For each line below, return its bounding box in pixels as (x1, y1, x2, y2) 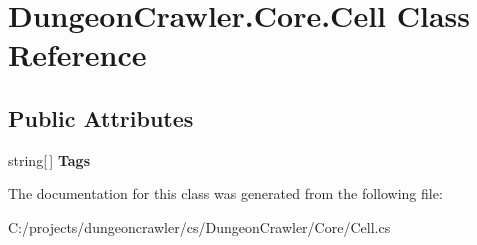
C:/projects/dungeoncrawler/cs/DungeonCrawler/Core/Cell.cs (8, 216, 391, 237)
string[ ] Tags (8, 149, 91, 170)
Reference (8, 34, 147, 75)
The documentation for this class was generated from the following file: (8, 183, 443, 204)
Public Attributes (8, 102, 194, 133)
